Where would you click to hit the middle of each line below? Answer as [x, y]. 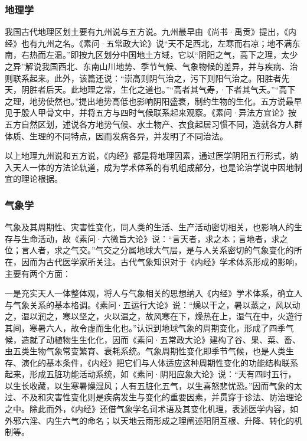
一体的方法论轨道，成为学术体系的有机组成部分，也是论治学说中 [153, 167]
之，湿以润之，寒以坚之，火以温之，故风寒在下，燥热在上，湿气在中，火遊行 [153, 316]
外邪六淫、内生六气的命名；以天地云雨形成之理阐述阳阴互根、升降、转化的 [149, 420]
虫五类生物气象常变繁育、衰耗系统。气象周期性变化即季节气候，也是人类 [145, 351]
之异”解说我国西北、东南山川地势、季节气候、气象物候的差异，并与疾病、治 [151, 66]
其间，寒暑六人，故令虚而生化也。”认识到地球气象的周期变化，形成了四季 [145, 327]
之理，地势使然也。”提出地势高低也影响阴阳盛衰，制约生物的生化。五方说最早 [153, 101]
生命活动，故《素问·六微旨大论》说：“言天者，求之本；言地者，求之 [154, 238]
